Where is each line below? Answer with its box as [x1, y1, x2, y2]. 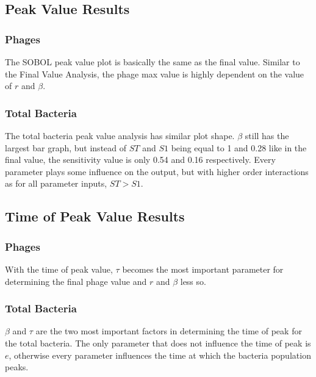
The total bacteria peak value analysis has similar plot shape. [5, 129, 235, 142]
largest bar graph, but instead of [5, 141, 127, 154]
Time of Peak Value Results [5, 207, 185, 226]
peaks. [5, 361, 29, 373]
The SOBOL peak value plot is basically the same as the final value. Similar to [5, 56, 300, 68]
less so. [180, 275, 206, 287]
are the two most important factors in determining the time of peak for [35, 325, 302, 337]
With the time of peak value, [5, 262, 113, 275]
